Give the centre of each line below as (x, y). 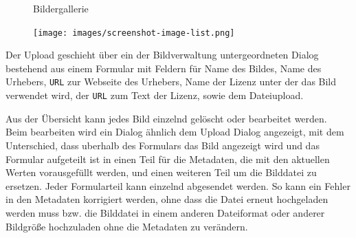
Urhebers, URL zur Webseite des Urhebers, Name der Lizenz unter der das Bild (171, 82)
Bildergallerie (61, 8)
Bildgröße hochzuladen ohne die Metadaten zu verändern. (127, 226)
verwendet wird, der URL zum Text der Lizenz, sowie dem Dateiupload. (155, 95)
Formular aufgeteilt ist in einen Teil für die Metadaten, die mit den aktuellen (168, 159)
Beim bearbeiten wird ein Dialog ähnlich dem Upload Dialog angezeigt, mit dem (175, 132)
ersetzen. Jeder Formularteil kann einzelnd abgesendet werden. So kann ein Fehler (178, 185)
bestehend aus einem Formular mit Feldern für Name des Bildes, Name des (164, 68)
